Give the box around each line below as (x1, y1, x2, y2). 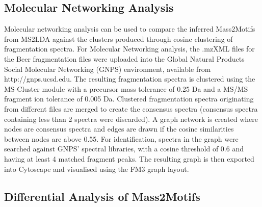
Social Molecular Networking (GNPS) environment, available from (4, 63, 211, 74)
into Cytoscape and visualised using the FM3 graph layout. (4, 163, 189, 174)
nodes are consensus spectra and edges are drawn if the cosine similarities (4, 123, 234, 134)
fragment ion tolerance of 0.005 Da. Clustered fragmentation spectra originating (4, 93, 254, 104)
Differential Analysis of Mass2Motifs (4, 188, 200, 204)
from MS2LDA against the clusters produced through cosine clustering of (4, 33, 233, 44)
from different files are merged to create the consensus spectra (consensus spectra (4, 103, 258, 114)
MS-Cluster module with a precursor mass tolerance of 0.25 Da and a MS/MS (4, 83, 248, 94)
